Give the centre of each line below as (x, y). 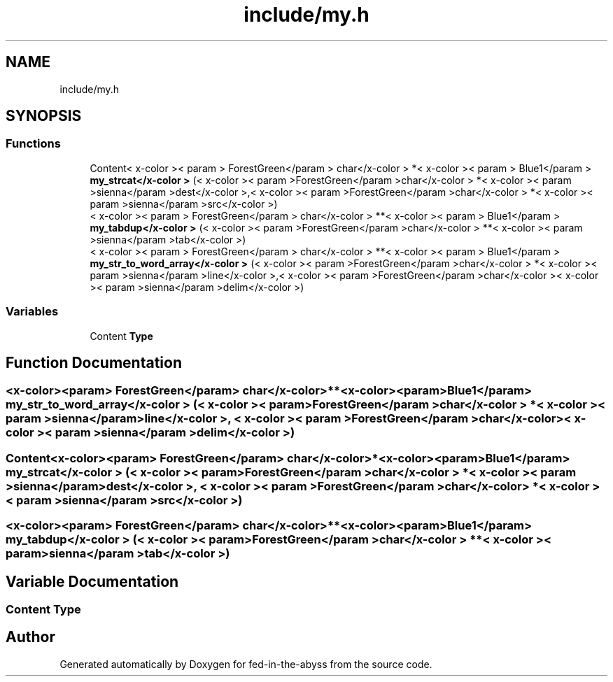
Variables (32, 312)
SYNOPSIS (44, 116)
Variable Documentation (92, 581)
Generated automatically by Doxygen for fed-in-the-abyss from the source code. (246, 664)
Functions (33, 144)
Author (30, 637)
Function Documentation (94, 362)
